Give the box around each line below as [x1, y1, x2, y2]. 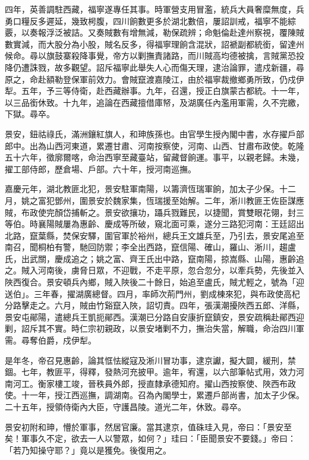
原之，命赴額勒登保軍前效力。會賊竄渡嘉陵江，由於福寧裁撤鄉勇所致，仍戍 [5, 73, 296, 85]
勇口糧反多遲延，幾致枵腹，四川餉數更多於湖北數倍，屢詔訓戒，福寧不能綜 [5, 14, 296, 27]
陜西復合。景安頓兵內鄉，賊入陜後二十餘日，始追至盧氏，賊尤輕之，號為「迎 [5, 276, 304, 288]
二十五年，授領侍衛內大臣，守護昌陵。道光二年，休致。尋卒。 [5, 401, 246, 412]
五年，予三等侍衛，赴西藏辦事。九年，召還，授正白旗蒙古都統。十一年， [21, 84, 304, 97]
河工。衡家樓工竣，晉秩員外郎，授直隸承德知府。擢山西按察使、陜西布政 [12, 377, 296, 389]
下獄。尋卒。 [5, 108, 55, 120]
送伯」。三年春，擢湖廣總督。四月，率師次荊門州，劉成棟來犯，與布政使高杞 [5, 287, 300, 300]
